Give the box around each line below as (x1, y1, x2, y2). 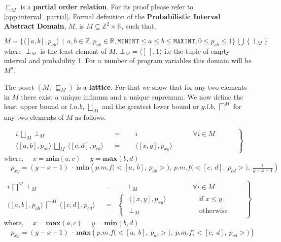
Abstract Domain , (4, 21, 66, 31)
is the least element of (40, 45, 106, 56)
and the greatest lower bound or (102, 101, 199, 111)
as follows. (75, 111, 106, 122)
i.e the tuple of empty (164, 45, 230, 56)
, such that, (121, 21, 156, 31)
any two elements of (4, 111, 64, 122)
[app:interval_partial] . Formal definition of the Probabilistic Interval (4, 11, 220, 21)
